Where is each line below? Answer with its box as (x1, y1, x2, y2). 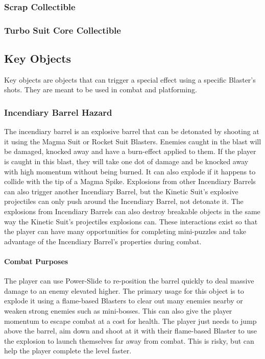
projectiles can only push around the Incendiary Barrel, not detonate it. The (4, 196, 244, 207)
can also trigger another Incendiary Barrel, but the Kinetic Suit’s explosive (4, 186, 238, 196)
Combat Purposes (4, 256, 68, 267)
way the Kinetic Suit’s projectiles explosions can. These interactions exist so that (4, 216, 258, 226)
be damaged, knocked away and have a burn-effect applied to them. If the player (4, 146, 256, 157)
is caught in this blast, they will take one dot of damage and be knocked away (4, 156, 249, 167)
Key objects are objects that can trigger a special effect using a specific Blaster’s (4, 74, 256, 85)
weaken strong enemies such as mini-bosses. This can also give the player (4, 305, 232, 316)
